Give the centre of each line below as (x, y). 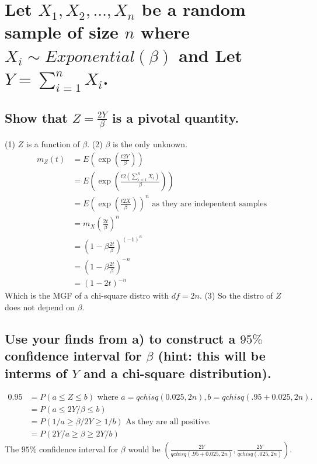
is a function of (53, 144)
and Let (211, 55)
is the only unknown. (150, 144)
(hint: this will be (212, 356)
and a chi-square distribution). (177, 373)
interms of (36, 373)
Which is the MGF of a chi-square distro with (87, 295)
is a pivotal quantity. (176, 117)
